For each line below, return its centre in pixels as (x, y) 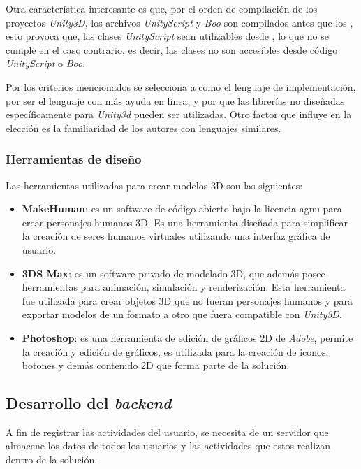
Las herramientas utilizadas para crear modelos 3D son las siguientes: (154, 185)
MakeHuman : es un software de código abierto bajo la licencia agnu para (182, 209)
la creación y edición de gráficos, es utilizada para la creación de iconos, (175, 351)
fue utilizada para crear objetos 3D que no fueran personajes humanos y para (187, 300)
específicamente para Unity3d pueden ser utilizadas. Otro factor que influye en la (179, 114)
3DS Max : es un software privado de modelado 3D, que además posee (174, 273)
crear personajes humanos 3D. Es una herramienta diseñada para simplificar (185, 222)
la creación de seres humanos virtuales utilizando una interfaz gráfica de (176, 236)
